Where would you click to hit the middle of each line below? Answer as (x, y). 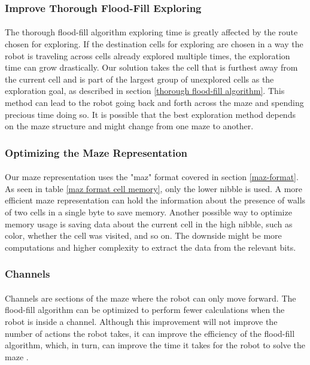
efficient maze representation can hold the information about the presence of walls (155, 200)
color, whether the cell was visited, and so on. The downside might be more (143, 235)
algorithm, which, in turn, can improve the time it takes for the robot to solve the (155, 345)
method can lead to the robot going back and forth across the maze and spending (154, 102)
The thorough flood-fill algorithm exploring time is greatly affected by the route (151, 32)
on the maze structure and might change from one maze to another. (129, 126)
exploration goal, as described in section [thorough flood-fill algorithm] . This (145, 91)
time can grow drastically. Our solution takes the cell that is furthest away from (151, 67)
